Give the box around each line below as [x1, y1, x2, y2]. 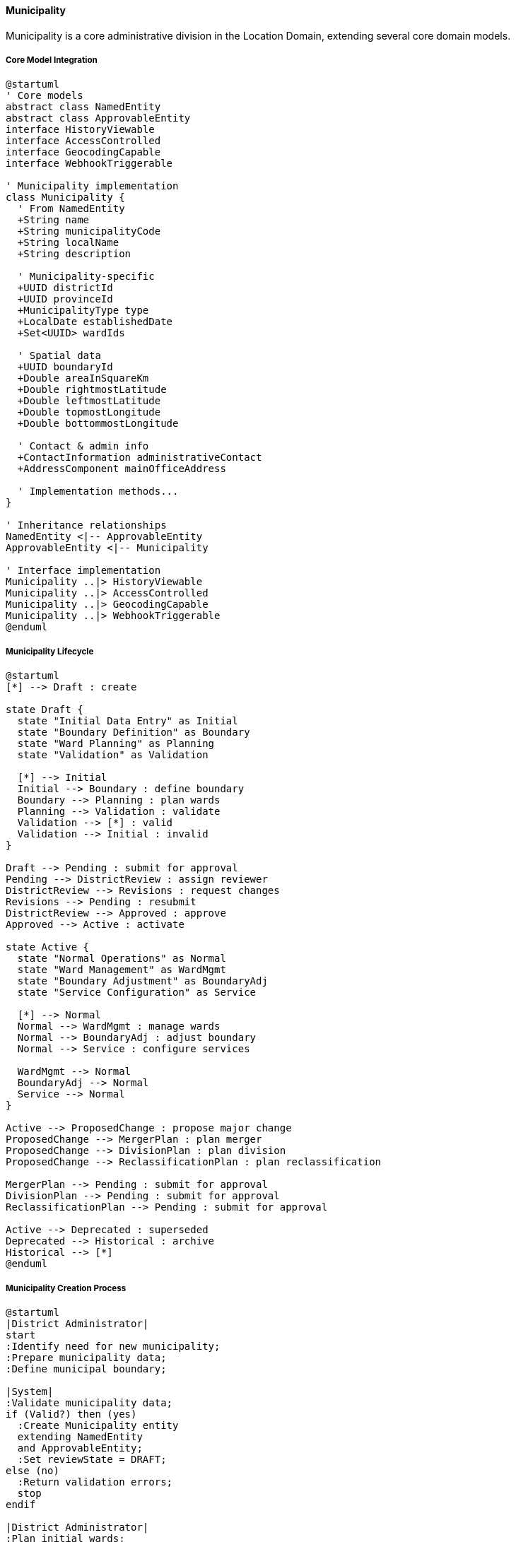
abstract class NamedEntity [6, 101, 161, 113]
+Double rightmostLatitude [17, 384, 167, 396]
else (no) [6, 1464, 59, 1476]
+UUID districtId [17, 282, 113, 294]
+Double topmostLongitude [17, 406, 161, 418]
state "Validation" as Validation [17, 749, 209, 761]
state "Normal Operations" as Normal [17, 953, 226, 965]
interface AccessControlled [6, 135, 161, 147]
